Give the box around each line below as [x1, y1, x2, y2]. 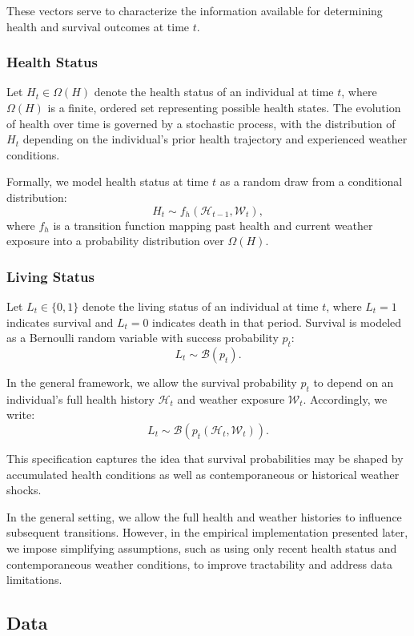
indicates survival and [6, 313, 114, 330]
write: [6, 406, 35, 423]
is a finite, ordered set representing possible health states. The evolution [47, 99, 401, 115]
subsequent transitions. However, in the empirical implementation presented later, [6, 524, 408, 541]
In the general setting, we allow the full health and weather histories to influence [6, 508, 402, 525]
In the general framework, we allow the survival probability [6, 373, 297, 390]
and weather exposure [177, 390, 285, 407]
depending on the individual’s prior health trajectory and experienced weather [22, 131, 408, 147]
